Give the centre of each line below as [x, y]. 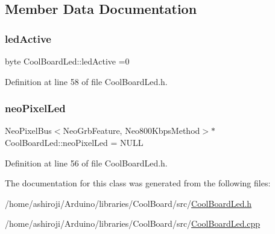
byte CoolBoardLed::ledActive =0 [67, 61]
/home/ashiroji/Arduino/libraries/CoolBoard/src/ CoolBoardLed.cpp [133, 223]
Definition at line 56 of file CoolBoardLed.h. [86, 163]
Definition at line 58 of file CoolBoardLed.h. [86, 81]
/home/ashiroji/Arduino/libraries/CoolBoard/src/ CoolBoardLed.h [128, 203]
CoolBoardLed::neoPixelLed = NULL [74, 142]
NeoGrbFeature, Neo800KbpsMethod [131, 131]
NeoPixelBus [28, 131]
